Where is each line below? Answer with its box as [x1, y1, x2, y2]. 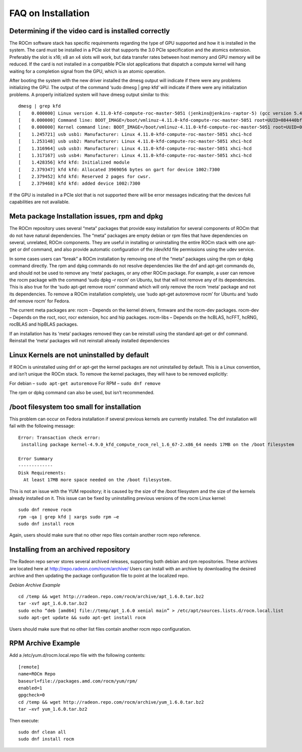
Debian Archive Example [9, 582, 60, 588]
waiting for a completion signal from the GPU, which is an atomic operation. [9, 68, 166, 74]
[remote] [18, 664, 40, 669]
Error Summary [18, 456, 53, 462]
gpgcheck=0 [18, 692, 45, 698]
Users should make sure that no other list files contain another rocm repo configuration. [9, 626, 191, 632]
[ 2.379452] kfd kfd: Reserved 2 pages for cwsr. [18, 174, 151, 180]
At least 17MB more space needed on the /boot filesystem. [23, 477, 172, 483]
